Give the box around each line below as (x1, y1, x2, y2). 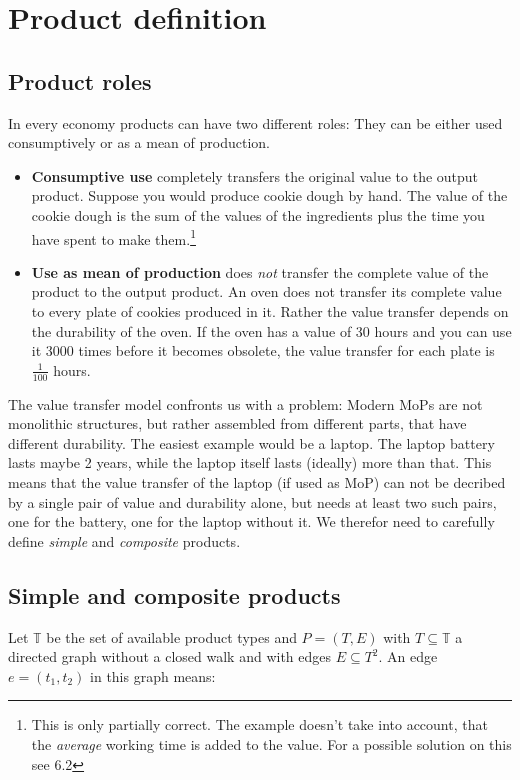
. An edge (378, 646, 438, 667)
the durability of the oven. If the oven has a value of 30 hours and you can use (31, 320, 512, 341)
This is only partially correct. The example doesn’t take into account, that (31, 714, 488, 735)
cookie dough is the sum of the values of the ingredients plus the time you (31, 204, 485, 225)
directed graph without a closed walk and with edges (8, 646, 332, 667)
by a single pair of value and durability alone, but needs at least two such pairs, (8, 491, 497, 512)
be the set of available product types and (46, 626, 297, 647)
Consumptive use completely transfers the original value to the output (31, 165, 479, 186)
